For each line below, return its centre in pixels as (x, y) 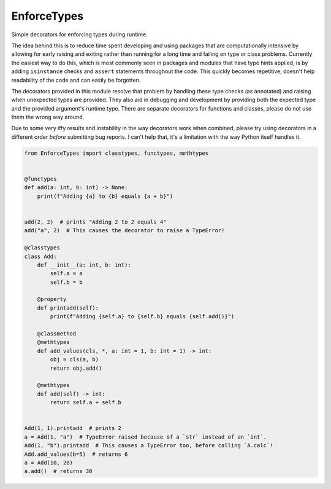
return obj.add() (76, 368)
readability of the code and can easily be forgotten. (76, 80)
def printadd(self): (68, 308)
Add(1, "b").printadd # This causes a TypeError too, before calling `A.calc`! (149, 446)
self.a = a (66, 274)
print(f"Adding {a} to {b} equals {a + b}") (105, 196)
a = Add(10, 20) (49, 463)
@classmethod (57, 334)
